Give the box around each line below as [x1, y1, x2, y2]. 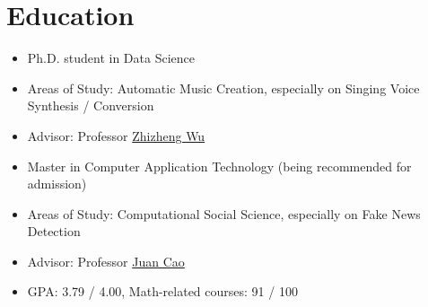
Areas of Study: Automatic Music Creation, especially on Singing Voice [27, 78, 420, 97]
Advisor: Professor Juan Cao [27, 251, 185, 270]
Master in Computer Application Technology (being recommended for [27, 156, 412, 175]
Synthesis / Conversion [27, 96, 154, 115]
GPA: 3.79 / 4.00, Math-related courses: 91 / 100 [27, 282, 298, 301]
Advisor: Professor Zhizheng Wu [27, 126, 205, 145]
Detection [27, 222, 81, 241]
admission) [27, 174, 87, 193]
